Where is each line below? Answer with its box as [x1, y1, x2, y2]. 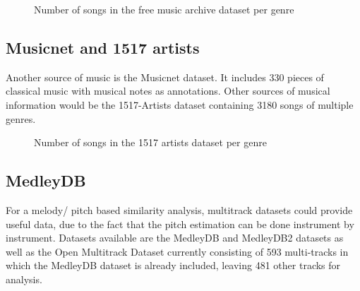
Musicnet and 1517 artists [6, 36, 200, 58]
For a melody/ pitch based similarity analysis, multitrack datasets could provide [6, 202, 353, 217]
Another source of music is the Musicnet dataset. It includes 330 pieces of [6, 69, 324, 84]
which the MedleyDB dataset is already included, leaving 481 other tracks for [6, 258, 341, 273]
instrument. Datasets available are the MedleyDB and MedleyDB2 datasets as [6, 230, 344, 245]
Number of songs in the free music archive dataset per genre [34, 2, 294, 16]
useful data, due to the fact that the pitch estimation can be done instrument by [6, 216, 354, 231]
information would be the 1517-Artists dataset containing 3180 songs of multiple [6, 97, 354, 112]
